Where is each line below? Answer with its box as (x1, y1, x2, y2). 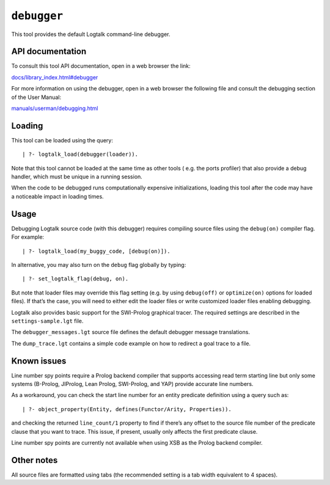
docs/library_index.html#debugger (11, 73, 98, 81)
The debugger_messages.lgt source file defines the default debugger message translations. (11, 329, 251, 336)
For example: (11, 233, 45, 241)
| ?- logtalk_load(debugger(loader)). (22, 151, 139, 158)
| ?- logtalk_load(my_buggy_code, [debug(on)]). (22, 247, 170, 255)
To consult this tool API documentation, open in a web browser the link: (11, 62, 191, 70)
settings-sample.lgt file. (11, 317, 84, 324)
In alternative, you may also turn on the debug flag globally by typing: (11, 261, 186, 268)
